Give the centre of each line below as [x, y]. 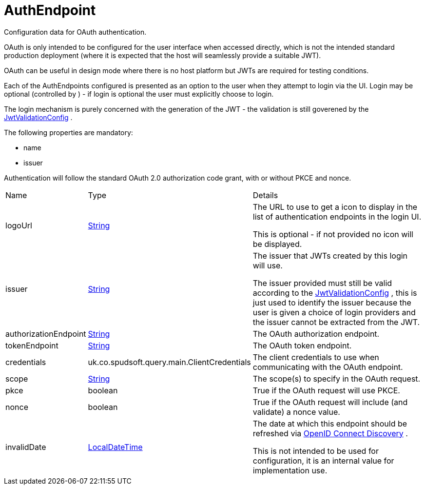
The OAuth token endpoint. [302, 345]
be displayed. [277, 244]
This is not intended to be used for [316, 451]
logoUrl [19, 225]
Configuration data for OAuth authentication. [75, 32]
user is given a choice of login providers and [334, 312]
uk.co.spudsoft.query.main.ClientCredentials [169, 362]
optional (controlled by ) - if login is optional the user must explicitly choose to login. [139, 94]
